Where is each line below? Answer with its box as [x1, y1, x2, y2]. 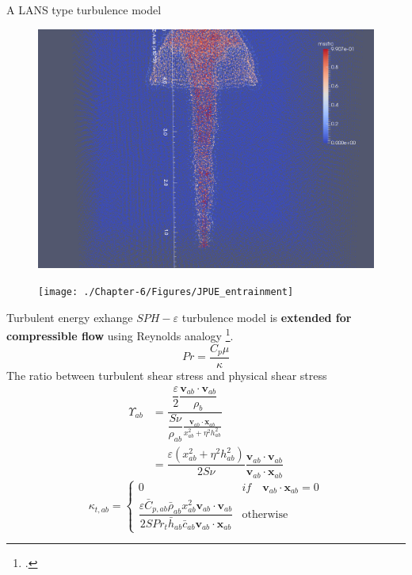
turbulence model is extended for [181, 309, 352, 325]
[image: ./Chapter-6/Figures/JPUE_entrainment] [38, 286, 294, 298]
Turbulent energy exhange [6, 309, 133, 325]
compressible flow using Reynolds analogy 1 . [6, 325, 234, 343]
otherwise [242, 508, 288, 520]
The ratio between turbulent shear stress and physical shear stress [6, 367, 327, 384]
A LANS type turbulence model [6, 2, 162, 17]
